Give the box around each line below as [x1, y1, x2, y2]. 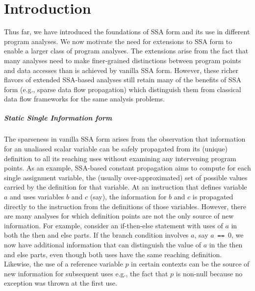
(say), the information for [90, 192, 167, 201]
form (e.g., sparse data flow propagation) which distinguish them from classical [4, 84, 241, 94]
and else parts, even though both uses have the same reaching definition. [4, 249, 222, 259]
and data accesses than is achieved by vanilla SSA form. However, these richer [4, 65, 239, 75]
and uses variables [10, 192, 64, 201]
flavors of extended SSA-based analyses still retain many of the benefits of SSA [4, 74, 241, 85]
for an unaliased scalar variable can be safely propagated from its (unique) [4, 144, 228, 154]
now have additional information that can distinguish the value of [4, 240, 201, 250]
